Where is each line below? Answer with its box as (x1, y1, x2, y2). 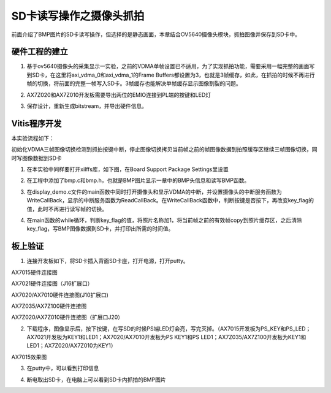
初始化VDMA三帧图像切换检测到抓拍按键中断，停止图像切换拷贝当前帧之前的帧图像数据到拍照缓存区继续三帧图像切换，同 (11, 146, 318, 153)
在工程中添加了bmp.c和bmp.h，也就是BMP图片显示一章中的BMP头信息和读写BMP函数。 (26, 177, 250, 184)
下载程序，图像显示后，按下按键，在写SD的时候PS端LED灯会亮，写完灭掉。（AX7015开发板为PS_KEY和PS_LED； (26, 325, 311, 332)
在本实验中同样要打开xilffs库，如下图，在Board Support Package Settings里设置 (26, 166, 229, 173)
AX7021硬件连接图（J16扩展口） (11, 280, 93, 288)
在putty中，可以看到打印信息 (26, 365, 99, 372)
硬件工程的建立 (11, 47, 68, 57)
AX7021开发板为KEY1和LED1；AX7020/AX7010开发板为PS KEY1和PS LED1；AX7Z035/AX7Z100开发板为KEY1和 (26, 334, 306, 341)
